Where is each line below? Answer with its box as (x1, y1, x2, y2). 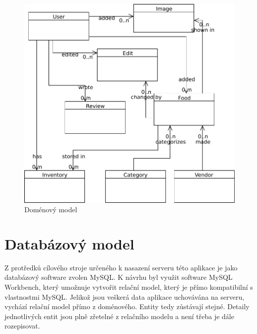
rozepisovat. (4, 321, 40, 331)
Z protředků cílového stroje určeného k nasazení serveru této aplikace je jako (4, 262, 238, 272)
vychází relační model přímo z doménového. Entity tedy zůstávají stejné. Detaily (4, 301, 250, 312)
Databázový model (4, 233, 134, 253)
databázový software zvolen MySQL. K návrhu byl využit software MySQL (4, 272, 233, 282)
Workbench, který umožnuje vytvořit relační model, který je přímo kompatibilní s (4, 282, 253, 292)
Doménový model (24, 204, 77, 215)
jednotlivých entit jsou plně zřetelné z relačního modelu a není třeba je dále (4, 311, 234, 321)
